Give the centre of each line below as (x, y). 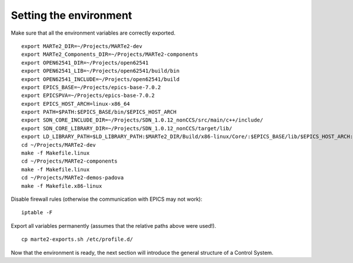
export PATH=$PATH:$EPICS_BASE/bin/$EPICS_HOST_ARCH (99, 112)
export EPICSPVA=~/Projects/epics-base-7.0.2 (88, 96)
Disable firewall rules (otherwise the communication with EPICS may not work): (106, 199)
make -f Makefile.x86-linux (62, 186)
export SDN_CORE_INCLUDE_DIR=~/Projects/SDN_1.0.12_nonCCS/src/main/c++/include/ (142, 120)
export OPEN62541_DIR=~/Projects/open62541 (85, 63)
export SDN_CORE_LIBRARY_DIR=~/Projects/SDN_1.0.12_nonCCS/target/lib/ (127, 128)
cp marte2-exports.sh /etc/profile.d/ (77, 240)
